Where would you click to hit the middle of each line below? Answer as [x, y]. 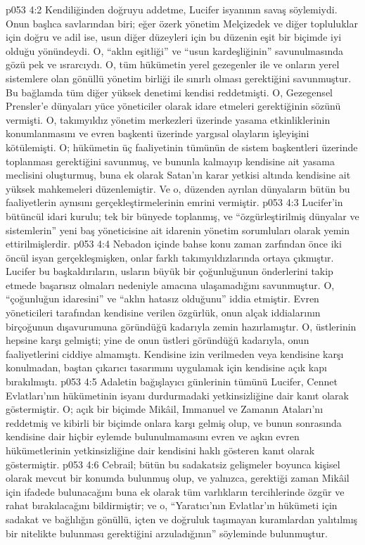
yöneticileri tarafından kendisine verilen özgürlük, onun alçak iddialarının [163, 313]
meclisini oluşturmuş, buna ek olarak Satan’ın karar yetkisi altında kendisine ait [178, 175]
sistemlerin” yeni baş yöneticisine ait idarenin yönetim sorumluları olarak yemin [178, 230]
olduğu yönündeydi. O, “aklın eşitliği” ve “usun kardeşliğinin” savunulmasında [175, 50]
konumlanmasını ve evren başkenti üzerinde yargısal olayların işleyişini [158, 133]
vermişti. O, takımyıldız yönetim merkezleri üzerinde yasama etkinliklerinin [168, 119]
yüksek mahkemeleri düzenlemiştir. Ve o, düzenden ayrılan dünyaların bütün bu [178, 188]
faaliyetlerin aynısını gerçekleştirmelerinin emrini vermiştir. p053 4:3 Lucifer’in [174, 202]
